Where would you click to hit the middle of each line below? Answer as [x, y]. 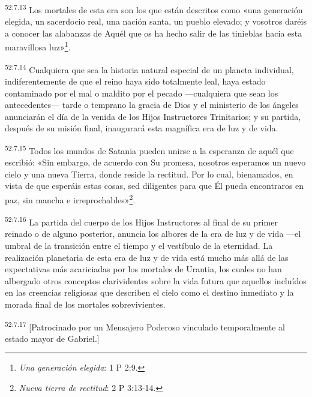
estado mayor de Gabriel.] [52, 338]
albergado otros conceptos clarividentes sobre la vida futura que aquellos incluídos [156, 280]
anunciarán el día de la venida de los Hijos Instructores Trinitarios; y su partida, [153, 116]
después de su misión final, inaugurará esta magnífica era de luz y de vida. [142, 128]
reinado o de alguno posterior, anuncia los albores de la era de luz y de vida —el [153, 234]
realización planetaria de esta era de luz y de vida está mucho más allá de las [147, 257]
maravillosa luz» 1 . [38, 46]
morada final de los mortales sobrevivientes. [85, 304]
